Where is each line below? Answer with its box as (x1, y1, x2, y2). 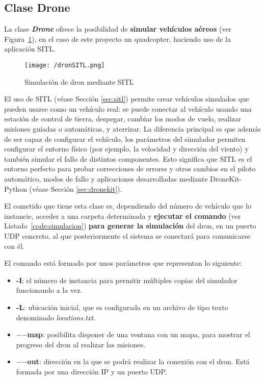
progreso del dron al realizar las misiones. (16, 339, 146, 349)
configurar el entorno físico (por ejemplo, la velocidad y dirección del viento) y (4, 143, 249, 154)
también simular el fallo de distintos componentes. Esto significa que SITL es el (4, 153, 252, 164)
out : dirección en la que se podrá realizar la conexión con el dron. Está (27, 356, 250, 367)
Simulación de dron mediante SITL (24, 76, 134, 87)
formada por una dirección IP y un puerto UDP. (16, 366, 167, 376)
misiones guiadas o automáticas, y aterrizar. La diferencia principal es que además (4, 123, 261, 134)
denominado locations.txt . (16, 312, 95, 322)
